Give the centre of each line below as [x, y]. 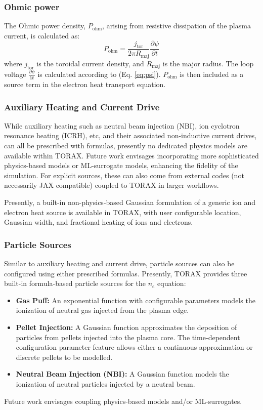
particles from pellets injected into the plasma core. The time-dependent [128, 337]
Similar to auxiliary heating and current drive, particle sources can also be [119, 263]
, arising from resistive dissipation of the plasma [177, 26]
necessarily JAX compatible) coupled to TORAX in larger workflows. [112, 185]
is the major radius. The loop [208, 63]
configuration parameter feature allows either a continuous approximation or [134, 347]
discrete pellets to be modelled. [64, 357]
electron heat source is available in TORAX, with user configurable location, [123, 212]
